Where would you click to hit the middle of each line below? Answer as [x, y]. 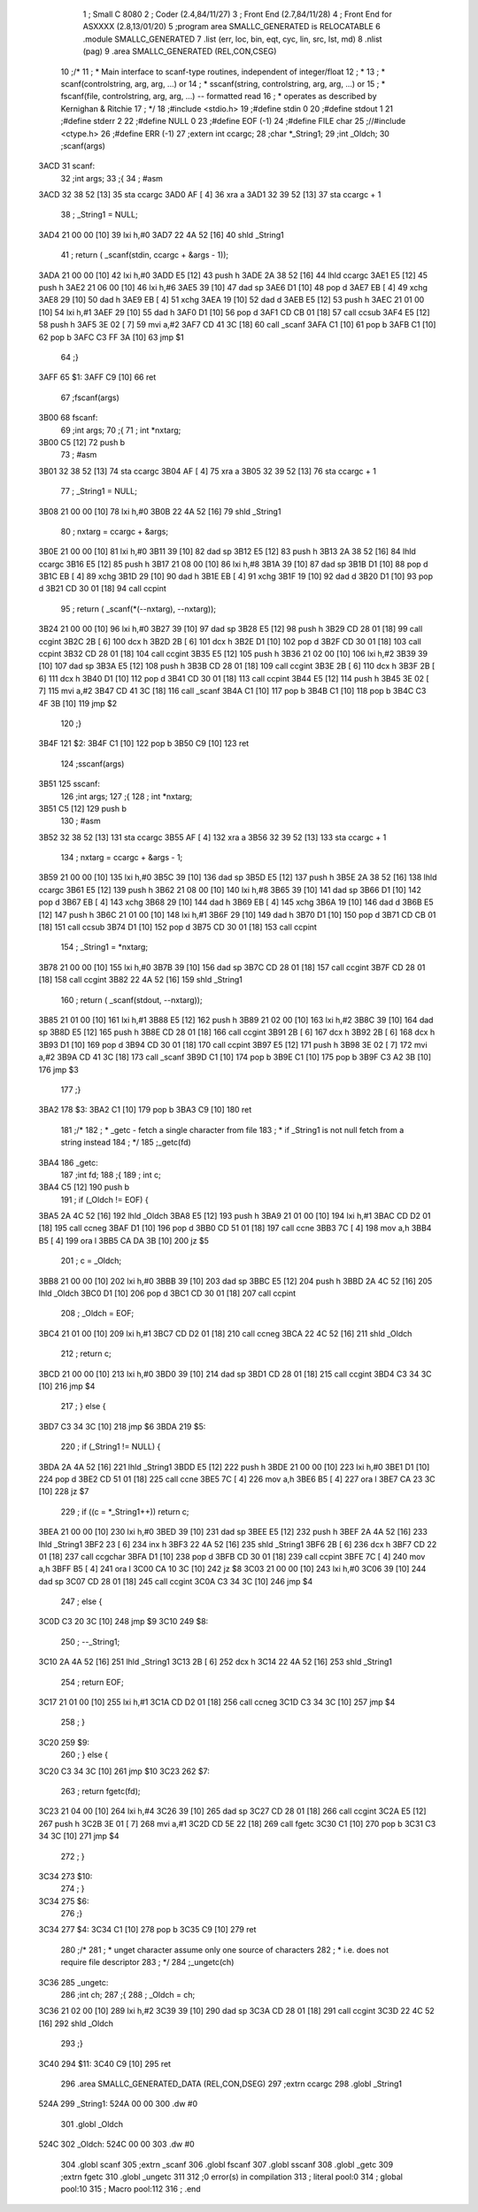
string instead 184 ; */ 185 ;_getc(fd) [126, 1143]
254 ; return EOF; [92, 1682]
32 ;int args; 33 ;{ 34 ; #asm [112, 178]
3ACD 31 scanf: [67, 166]
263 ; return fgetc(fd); [100, 1791]
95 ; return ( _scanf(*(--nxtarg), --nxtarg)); [139, 609]
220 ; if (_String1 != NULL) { [111, 1446]
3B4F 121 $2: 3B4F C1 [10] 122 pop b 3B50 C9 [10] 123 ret [144, 744]
